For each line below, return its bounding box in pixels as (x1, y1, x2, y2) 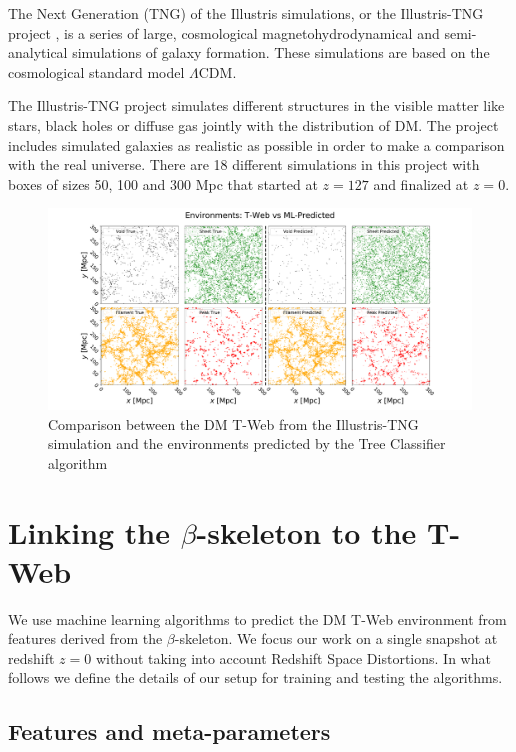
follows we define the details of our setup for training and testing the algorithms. (8, 667, 503, 688)
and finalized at (373, 173, 469, 194)
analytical (8, 42, 68, 63)
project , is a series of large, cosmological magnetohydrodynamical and (8, 22, 440, 43)
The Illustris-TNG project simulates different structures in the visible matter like (8, 95, 505, 116)
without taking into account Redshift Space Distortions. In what (95, 647, 491, 668)
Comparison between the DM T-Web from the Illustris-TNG (48, 413, 419, 434)
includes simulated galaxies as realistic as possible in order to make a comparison (8, 134, 505, 155)
